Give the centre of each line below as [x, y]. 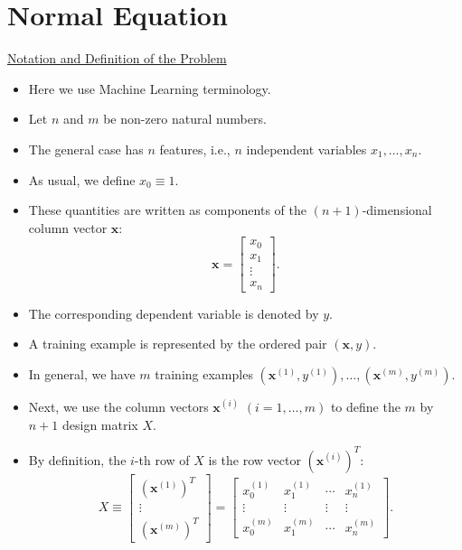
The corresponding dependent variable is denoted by [174, 313]
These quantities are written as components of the [167, 210]
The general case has [86, 149]
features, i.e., [195, 149]
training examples [204, 373]
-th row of [162, 459]
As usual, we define [82, 179]
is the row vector [255, 459]
